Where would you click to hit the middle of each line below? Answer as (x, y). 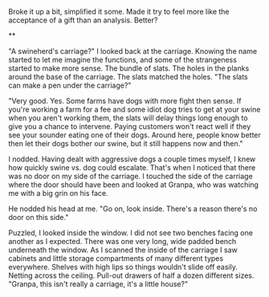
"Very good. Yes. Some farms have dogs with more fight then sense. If (125, 101)
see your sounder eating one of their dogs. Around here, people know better (134, 135)
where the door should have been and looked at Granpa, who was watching (134, 185)
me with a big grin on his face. (58, 193)
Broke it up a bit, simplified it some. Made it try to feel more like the (119, 12)
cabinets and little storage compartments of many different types (116, 258)
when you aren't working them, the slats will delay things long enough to (128, 118)
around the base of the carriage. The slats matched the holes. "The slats (128, 77)
